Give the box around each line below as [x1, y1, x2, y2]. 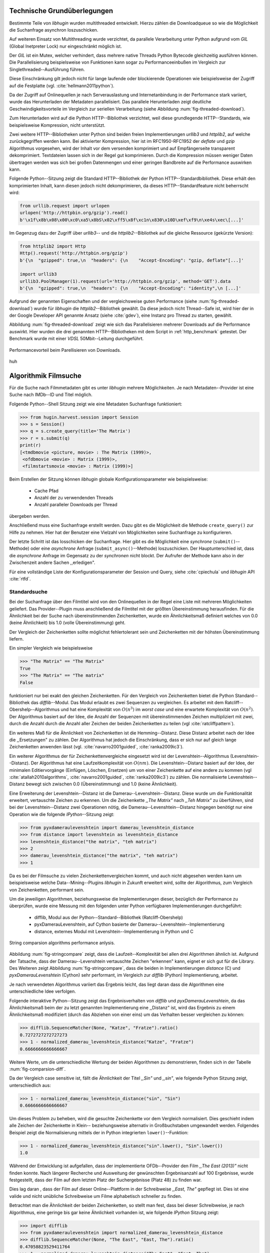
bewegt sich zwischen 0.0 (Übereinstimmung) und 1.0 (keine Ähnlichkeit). [25, 781, 177, 787]
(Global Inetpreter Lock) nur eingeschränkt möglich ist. [9, 43, 122, 49]
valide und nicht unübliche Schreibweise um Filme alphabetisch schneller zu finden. [9, 1193, 182, 1199]
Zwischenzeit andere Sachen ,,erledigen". [9, 559, 95, 566]
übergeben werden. [9, 513, 50, 519]
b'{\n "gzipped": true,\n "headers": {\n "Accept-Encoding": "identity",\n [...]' [19, 286, 241, 291]
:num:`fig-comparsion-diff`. [9, 1066, 66, 1072]
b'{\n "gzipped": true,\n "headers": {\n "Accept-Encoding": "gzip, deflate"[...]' [19, 257, 244, 263]
